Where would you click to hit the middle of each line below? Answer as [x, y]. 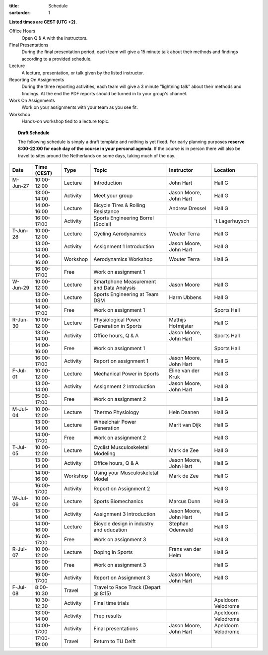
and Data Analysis [115, 288]
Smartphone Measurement [125, 282]
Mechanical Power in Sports [126, 374]
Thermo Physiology [116, 412]
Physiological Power [117, 320]
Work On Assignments [32, 101]
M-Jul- [20, 409]
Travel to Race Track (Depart [127, 587]
